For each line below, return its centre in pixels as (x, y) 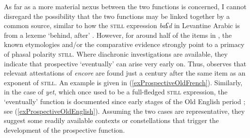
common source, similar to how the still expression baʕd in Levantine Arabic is (122, 25)
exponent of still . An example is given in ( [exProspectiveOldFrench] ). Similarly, (123, 82)
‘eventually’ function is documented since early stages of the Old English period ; (125, 101)
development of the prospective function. (65, 130)
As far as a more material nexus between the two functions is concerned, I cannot (125, 6)
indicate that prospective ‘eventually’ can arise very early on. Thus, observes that (125, 63)
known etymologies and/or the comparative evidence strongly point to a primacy (124, 44)
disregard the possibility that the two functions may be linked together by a (117, 16)
